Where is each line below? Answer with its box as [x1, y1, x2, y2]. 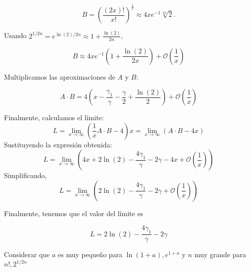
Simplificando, [4, 170, 47, 181]
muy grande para [194, 249, 246, 260]
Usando [4, 30, 27, 41]
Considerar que [4, 249, 50, 260]
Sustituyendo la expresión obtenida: [4, 139, 112, 149]
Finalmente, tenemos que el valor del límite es [4, 208, 144, 218]
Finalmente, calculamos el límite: [4, 112, 104, 123]
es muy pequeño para [58, 249, 123, 260]
